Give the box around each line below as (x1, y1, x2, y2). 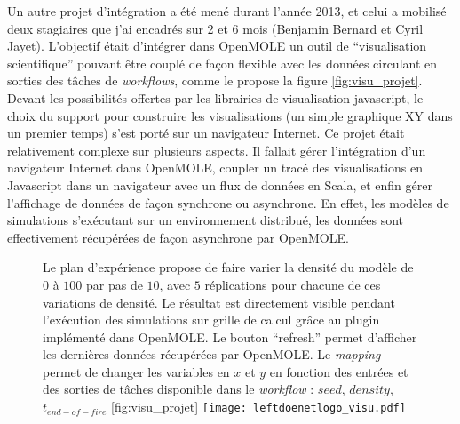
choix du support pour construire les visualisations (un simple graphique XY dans (7, 106, 453, 124)
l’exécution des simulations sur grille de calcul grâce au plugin (43, 310, 380, 329)
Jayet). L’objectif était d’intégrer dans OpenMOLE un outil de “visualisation (7, 36, 427, 55)
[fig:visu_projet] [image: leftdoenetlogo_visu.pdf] (111, 397, 406, 416)
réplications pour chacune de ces (204, 275, 381, 293)
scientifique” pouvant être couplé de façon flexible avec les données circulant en (7, 53, 438, 72)
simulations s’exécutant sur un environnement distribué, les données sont (7, 211, 404, 229)
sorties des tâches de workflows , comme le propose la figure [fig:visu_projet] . (7, 71, 423, 90)
